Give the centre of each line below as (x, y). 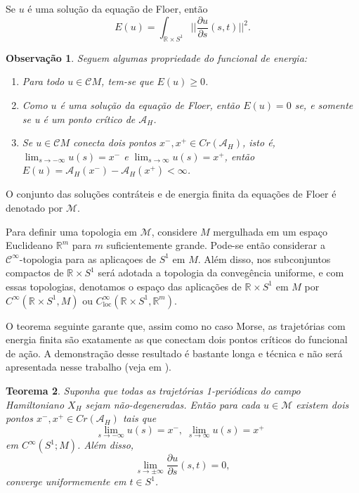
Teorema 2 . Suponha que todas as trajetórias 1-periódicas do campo (153, 390)
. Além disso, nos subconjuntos (264, 258)
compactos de (35, 273)
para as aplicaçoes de (111, 258)
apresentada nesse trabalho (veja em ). (89, 367)
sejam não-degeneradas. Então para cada (173, 404)
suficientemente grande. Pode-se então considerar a (216, 245)
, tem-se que (128, 81)
